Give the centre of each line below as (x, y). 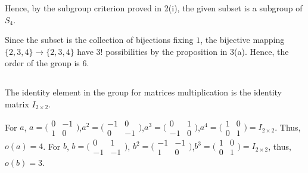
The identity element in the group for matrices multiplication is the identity (143, 92)
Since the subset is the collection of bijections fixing (99, 40)
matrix (17, 104)
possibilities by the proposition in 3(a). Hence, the (197, 51)
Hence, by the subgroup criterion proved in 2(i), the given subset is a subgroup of (154, 8)
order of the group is (42, 63)
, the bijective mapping (242, 40)
